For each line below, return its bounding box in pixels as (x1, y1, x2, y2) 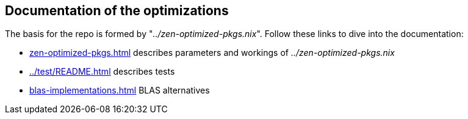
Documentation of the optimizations (5, 3, 229, 18)
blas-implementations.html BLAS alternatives (29, 85, 210, 96)
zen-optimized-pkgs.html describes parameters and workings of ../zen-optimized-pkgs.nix (29, 47, 395, 58)
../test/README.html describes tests (29, 66, 175, 77)
